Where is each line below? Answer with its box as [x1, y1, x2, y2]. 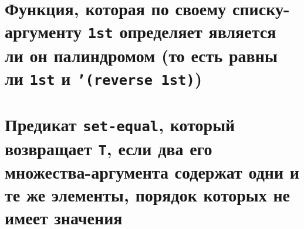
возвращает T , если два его [5, 136, 212, 160]
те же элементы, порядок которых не [5, 183, 290, 207]
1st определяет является [87, 19, 276, 43]
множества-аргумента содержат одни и [5, 160, 299, 183]
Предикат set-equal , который [5, 112, 235, 136]
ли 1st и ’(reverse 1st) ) [5, 66, 202, 90]
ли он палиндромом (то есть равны [5, 43, 278, 67]
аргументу [5, 19, 82, 43]
